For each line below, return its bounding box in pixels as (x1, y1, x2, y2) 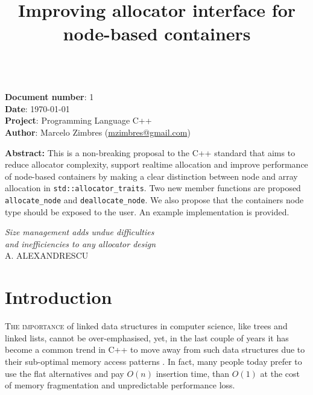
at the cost (260, 367, 300, 379)
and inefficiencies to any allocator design (5, 237, 156, 250)
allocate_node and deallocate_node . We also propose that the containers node (5, 193, 304, 206)
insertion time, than (156, 367, 230, 379)
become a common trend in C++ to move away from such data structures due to (5, 343, 305, 356)
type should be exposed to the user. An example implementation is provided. (5, 205, 289, 218)
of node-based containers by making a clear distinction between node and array (5, 169, 298, 182)
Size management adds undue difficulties (5, 226, 154, 238)
